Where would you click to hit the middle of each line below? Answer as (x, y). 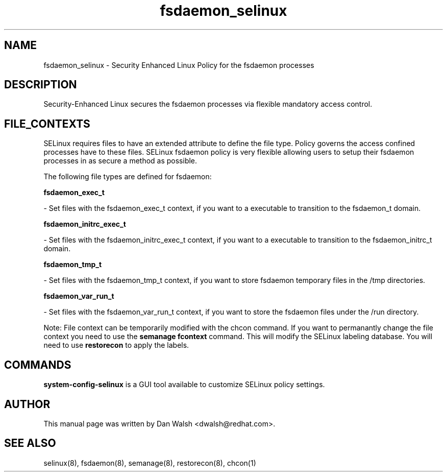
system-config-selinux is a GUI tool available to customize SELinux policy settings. (184, 385)
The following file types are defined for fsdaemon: (128, 177)
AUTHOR (27, 404)
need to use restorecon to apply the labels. (116, 345)
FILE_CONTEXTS (47, 124)
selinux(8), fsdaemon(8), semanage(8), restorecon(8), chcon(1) (150, 463)
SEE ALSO (30, 443)
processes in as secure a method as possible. (120, 161)
